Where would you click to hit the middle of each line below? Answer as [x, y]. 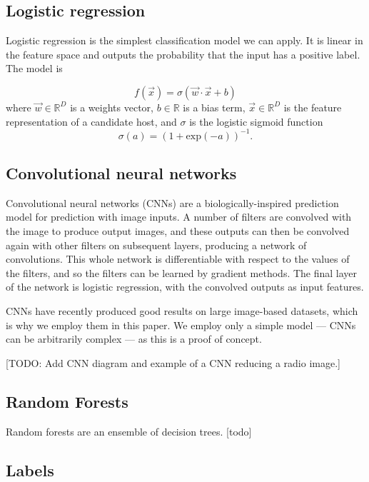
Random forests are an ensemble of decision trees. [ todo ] [129, 431]
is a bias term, [214, 107]
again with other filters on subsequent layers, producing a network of [156, 245]
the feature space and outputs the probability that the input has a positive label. [183, 54]
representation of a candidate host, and [91, 121]
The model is [34, 68]
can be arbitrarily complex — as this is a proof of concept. [134, 339]
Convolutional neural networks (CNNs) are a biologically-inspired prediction [172, 202]
